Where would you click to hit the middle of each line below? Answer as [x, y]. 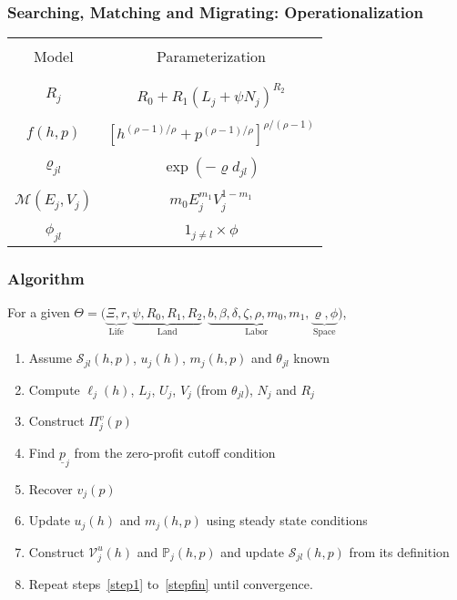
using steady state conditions [287, 520]
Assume [50, 358]
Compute [54, 389]
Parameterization [211, 57]
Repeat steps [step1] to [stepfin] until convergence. [171, 583]
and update [252, 551]
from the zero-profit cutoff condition [175, 453]
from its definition [399, 551]
